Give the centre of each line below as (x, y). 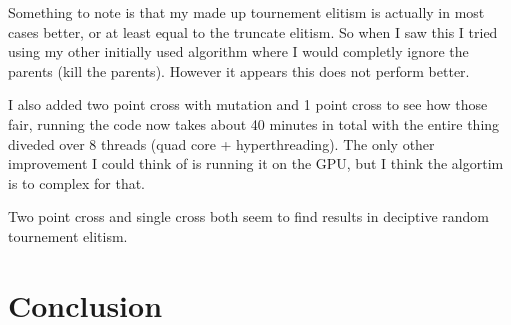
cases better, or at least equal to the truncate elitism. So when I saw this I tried (253, 31)
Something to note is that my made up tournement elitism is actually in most (246, 12)
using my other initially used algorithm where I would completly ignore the (238, 51)
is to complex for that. (77, 182)
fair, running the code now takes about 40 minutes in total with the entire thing (254, 123)
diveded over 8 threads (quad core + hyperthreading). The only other (221, 143)
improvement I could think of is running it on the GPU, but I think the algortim (256, 163)
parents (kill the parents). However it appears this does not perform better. (239, 70)
